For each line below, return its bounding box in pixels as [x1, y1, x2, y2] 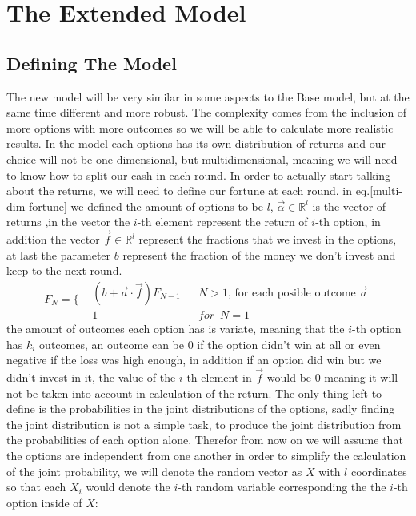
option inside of [6, 494, 82, 510]
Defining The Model [6, 50, 177, 75]
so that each [6, 478, 66, 495]
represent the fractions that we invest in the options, [138, 231, 397, 248]
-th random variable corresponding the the [178, 478, 386, 495]
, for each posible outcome [227, 287, 356, 299]
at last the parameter [6, 246, 111, 263]
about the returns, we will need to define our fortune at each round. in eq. [6, 182, 370, 199]
